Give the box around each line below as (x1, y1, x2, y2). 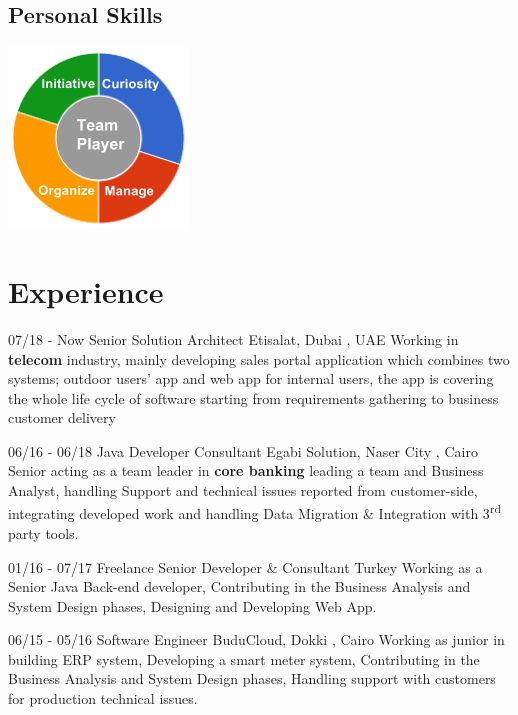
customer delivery (8, 407, 116, 428)
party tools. (8, 522, 79, 543)
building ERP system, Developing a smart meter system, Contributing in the (8, 648, 480, 669)
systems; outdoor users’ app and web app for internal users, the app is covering (8, 368, 494, 389)
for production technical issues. (8, 688, 198, 709)
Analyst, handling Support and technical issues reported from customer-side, (8, 480, 478, 501)
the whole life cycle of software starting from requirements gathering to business (8, 387, 499, 408)
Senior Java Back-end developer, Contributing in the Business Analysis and (8, 576, 471, 597)
